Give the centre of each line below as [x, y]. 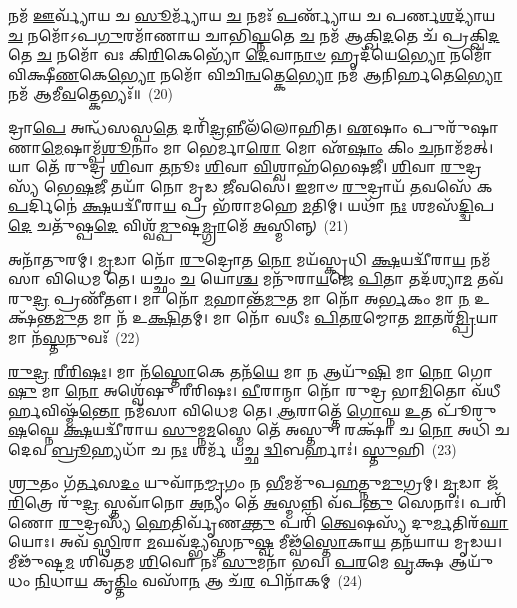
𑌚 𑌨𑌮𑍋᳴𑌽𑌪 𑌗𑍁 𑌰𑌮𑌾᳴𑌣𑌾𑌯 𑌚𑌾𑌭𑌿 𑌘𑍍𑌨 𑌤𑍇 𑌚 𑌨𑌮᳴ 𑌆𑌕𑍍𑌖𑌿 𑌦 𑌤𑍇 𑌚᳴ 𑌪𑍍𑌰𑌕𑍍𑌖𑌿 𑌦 [254, 34]
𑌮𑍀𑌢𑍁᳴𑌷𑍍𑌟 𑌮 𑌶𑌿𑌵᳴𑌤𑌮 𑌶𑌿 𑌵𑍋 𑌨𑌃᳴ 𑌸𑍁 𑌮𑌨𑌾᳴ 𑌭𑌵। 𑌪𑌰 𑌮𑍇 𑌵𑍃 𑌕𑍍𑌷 [226, 560]
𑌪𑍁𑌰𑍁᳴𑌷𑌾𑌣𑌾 [455, 126]
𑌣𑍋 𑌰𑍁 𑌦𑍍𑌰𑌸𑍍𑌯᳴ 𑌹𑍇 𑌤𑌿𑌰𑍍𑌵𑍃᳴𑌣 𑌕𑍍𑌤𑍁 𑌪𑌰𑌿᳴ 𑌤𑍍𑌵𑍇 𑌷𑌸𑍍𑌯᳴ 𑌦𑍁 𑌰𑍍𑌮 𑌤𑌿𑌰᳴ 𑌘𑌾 [258, 521]
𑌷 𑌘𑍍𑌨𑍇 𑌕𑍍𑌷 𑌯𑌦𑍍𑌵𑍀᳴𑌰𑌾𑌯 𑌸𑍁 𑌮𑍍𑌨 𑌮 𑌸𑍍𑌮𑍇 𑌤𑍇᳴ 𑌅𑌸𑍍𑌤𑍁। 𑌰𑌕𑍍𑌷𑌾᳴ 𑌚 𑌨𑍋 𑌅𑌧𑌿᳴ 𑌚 [259, 429]
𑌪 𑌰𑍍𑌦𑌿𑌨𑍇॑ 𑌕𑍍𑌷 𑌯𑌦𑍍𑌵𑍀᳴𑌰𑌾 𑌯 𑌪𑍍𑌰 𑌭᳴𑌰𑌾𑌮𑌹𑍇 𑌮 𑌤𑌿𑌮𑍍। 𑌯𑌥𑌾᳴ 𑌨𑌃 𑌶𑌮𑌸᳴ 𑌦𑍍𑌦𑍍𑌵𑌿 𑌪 [251, 205]
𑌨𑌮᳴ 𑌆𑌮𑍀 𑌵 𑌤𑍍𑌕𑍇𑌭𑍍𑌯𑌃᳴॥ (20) [90, 93]
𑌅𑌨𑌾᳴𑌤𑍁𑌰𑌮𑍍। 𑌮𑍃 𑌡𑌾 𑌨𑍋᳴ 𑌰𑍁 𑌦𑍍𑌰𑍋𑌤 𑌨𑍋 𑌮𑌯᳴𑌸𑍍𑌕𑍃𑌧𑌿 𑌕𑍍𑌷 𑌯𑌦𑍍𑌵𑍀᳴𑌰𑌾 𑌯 [237, 258]
